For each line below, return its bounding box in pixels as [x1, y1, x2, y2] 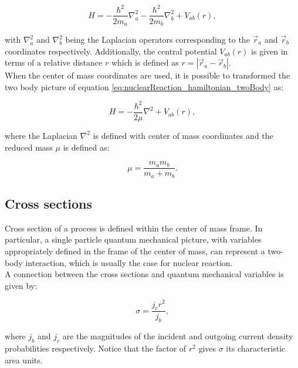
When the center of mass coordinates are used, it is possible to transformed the [5, 69, 290, 81]
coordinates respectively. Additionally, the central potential [5, 45, 217, 57]
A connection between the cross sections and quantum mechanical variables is [5, 268, 284, 280]
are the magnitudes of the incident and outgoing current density [62, 330, 293, 342]
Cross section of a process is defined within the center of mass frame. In [5, 222, 263, 234]
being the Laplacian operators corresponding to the [65, 33, 250, 46]
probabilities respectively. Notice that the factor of [5, 342, 187, 354]
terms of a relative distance [5, 56, 103, 69]
